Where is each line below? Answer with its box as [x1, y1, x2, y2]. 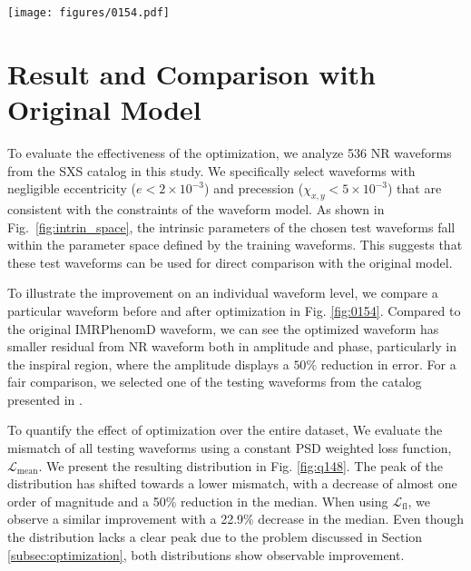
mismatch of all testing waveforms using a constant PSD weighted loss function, [7, 438, 452, 458]
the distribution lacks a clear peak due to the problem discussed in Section [7, 527, 423, 546]
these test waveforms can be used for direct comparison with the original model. [7, 252, 453, 271]
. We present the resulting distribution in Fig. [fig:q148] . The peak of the [38, 456, 443, 475]
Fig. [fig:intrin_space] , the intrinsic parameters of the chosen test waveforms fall [7, 217, 456, 236]
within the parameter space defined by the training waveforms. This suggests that [7, 235, 463, 254]
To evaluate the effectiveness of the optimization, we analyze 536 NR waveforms [7, 143, 452, 162]
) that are [388, 179, 442, 198]
